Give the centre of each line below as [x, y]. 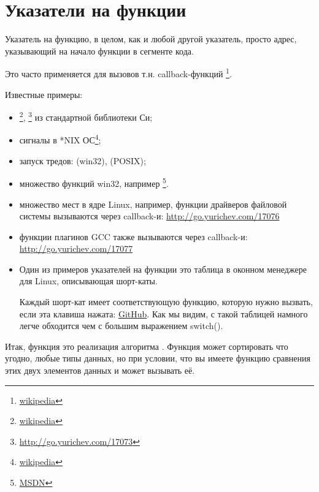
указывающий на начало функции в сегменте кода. [99, 51]
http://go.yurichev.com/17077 [76, 248]
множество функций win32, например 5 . [94, 182]
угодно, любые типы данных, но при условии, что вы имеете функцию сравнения [158, 358]
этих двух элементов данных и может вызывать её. [100, 370]
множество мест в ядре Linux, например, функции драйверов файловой [153, 204]
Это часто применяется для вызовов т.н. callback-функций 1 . [118, 73]
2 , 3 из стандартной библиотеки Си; [86, 116]
